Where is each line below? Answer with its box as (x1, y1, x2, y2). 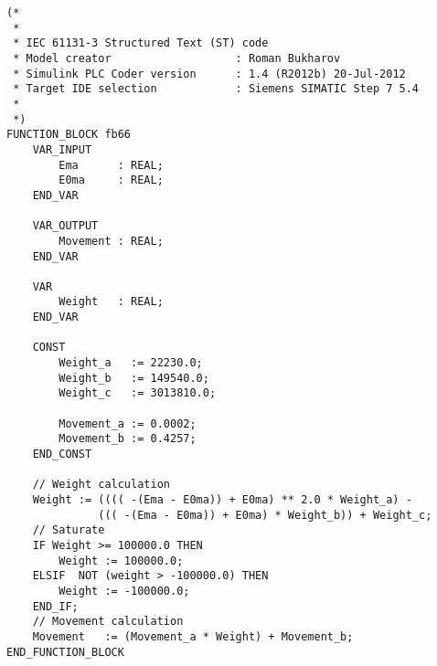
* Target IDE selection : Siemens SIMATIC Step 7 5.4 (13, 82, 420, 96)
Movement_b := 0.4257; (59, 432, 197, 446)
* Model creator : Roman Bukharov (13, 51, 341, 65)
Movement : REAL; (59, 234, 164, 248)
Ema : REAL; (59, 158, 164, 172)
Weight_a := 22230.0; (59, 356, 203, 370)
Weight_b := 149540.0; (59, 371, 209, 385)
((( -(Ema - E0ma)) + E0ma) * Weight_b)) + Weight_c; (98, 508, 432, 522)
